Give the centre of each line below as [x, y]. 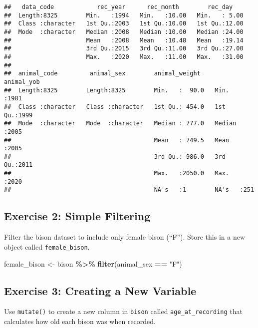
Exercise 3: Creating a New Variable [100, 290]
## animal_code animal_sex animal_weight [102, 74]
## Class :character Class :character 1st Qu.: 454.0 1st [115, 107]
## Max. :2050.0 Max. [117, 173]
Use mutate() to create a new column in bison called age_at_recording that [123, 311]
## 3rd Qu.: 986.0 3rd [115, 157]
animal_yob [22, 82]
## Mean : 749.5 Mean [117, 140]
